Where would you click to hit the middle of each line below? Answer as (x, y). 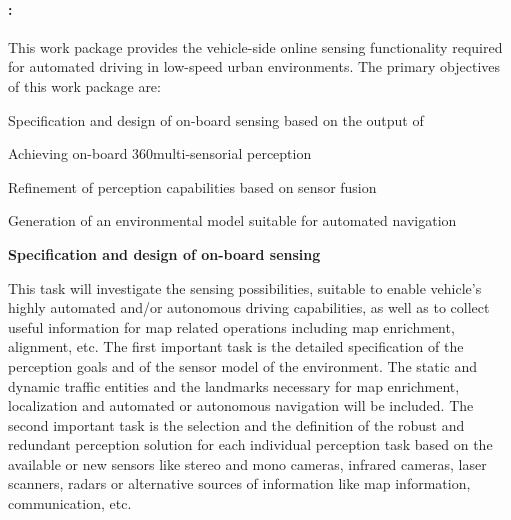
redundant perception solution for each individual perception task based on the (250, 444)
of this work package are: (84, 85)
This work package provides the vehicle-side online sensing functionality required (255, 46)
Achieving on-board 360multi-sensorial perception (160, 153)
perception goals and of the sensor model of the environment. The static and (243, 365)
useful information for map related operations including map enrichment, (231, 326)
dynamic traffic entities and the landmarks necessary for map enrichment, (234, 385)
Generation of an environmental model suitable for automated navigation (232, 220)
